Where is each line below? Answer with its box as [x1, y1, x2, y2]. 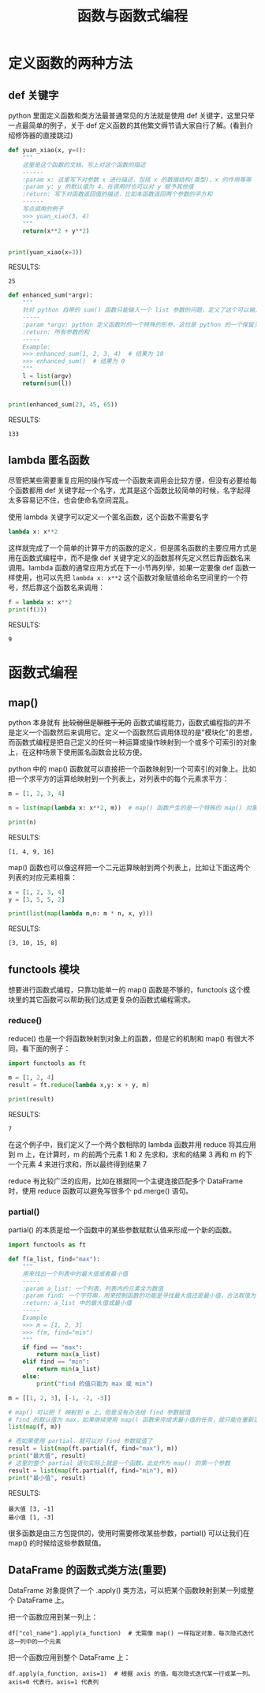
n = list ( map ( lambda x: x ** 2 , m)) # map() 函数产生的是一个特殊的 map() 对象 [8, 804, 258, 812]
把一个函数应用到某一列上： [8, 1613, 99, 1622]
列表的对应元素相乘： [8, 873, 77, 882]
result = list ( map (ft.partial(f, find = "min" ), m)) [8, 1467, 178, 1474]
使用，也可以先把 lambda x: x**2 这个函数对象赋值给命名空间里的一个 [14, 573, 242, 582]
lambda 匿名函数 [8, 454, 90, 467]
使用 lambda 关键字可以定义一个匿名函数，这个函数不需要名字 [8, 512, 209, 521]
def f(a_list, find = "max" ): [8, 1255, 101, 1263]
